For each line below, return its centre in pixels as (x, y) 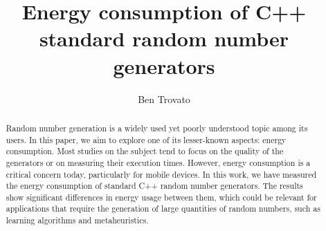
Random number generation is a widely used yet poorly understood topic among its (157, 128)
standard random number (164, 38)
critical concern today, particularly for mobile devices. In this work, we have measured (161, 174)
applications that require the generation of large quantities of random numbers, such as (163, 209)
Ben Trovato (164, 99)
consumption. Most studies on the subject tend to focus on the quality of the (145, 151)
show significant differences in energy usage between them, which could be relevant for (161, 197)
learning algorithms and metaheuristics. (77, 220)
